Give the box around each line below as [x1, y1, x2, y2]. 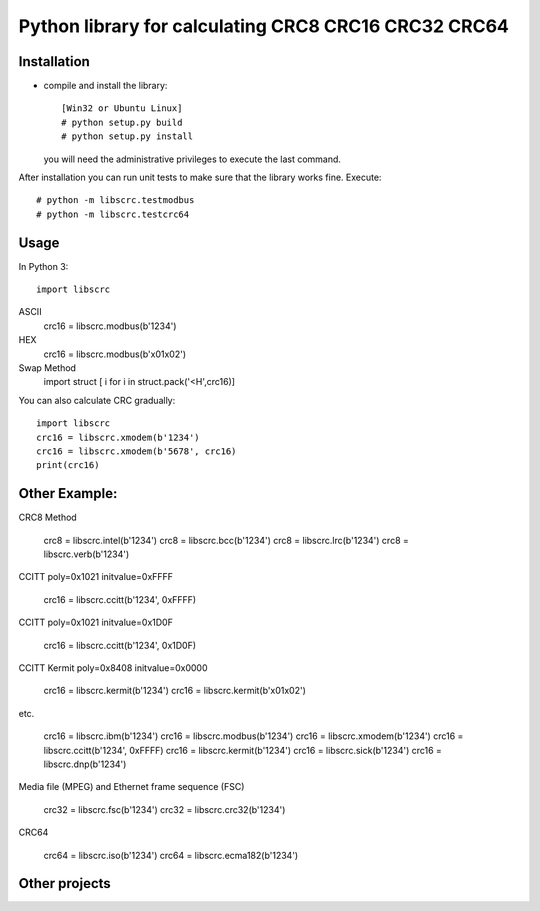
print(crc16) [36, 460, 100, 471]
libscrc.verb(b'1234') [43, 548, 130, 560]
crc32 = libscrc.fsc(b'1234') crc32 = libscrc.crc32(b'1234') [43, 803, 286, 815]
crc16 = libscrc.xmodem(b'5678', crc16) [36, 446, 237, 457]
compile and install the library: [43, 80, 168, 92]
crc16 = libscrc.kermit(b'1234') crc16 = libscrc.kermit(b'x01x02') [43, 685, 307, 697]
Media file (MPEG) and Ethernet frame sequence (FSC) [18, 781, 245, 793]
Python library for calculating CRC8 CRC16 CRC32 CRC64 [18, 15, 510, 37]
